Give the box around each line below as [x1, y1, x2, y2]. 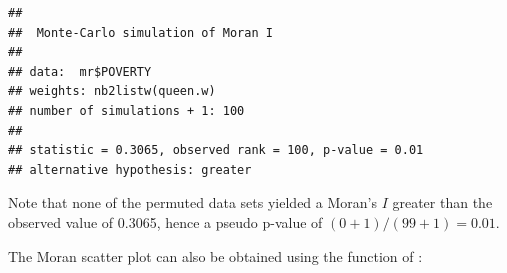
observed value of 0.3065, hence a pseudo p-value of [8, 211, 323, 232]
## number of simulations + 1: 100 [8, 103, 245, 118]
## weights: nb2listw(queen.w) [8, 84, 216, 99]
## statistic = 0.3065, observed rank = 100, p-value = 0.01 [8, 143, 424, 158]
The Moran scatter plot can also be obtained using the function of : [8, 245, 423, 266]
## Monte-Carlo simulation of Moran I [8, 25, 273, 40]
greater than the [392, 192, 493, 213]
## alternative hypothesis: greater [8, 162, 252, 177]
